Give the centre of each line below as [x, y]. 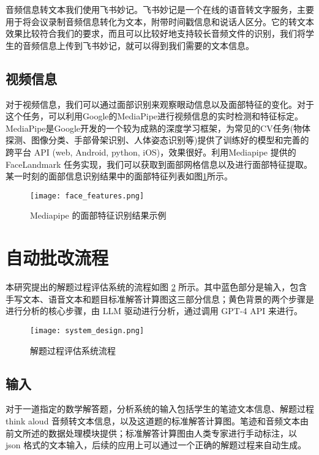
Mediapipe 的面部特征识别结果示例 [98, 215]
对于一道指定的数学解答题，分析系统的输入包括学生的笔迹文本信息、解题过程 [160, 409]
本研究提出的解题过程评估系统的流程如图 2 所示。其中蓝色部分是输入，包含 [156, 287]
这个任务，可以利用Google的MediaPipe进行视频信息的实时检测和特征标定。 [155, 116]
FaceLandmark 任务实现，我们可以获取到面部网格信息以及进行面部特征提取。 [159, 164]
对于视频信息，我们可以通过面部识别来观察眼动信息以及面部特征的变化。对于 [160, 104]
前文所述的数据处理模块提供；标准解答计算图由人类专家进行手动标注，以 [151, 433]
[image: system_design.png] [87, 330]
